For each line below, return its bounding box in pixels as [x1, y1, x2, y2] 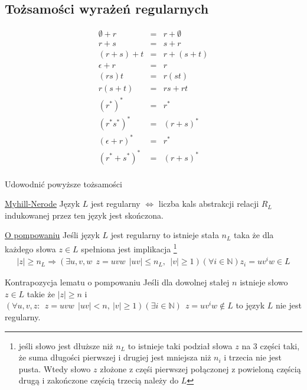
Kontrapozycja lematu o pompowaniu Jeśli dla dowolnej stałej [5, 276, 230, 288]
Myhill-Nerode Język [5, 197, 80, 210]
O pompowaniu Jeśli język [5, 229, 100, 241]
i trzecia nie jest [224, 351, 282, 363]
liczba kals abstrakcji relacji [158, 197, 259, 210]
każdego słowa [5, 242, 56, 255]
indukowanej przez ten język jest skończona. [5, 209, 164, 221]
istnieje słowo [240, 276, 288, 288]
